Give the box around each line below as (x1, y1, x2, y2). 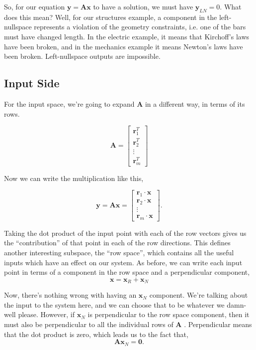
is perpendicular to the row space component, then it (87, 309, 250, 320)
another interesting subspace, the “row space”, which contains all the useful (4, 247, 234, 257)
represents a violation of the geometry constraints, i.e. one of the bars (34, 21, 246, 32)
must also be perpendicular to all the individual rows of (4, 319, 173, 329)
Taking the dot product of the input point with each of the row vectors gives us (4, 227, 247, 238)
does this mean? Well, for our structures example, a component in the (4, 11, 217, 22)
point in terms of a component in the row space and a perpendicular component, (4, 267, 250, 277)
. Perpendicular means (184, 319, 252, 329)
